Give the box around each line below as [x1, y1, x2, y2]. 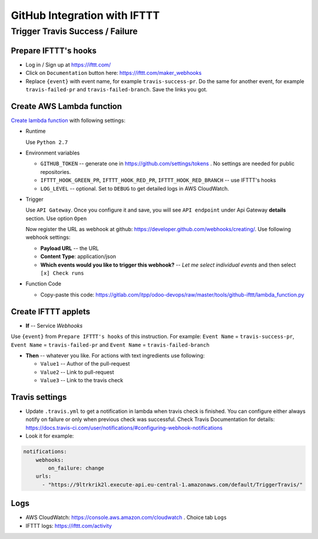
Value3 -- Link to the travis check [40, 377, 124, 384]
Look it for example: [25, 432, 74, 439]
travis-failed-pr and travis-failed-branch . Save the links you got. [25, 86, 208, 93]
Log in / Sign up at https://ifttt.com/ [25, 61, 111, 68]
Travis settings [11, 392, 67, 402]
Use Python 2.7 [25, 139, 68, 146]
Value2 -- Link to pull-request [40, 369, 114, 376]
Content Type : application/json [40, 253, 117, 260]
